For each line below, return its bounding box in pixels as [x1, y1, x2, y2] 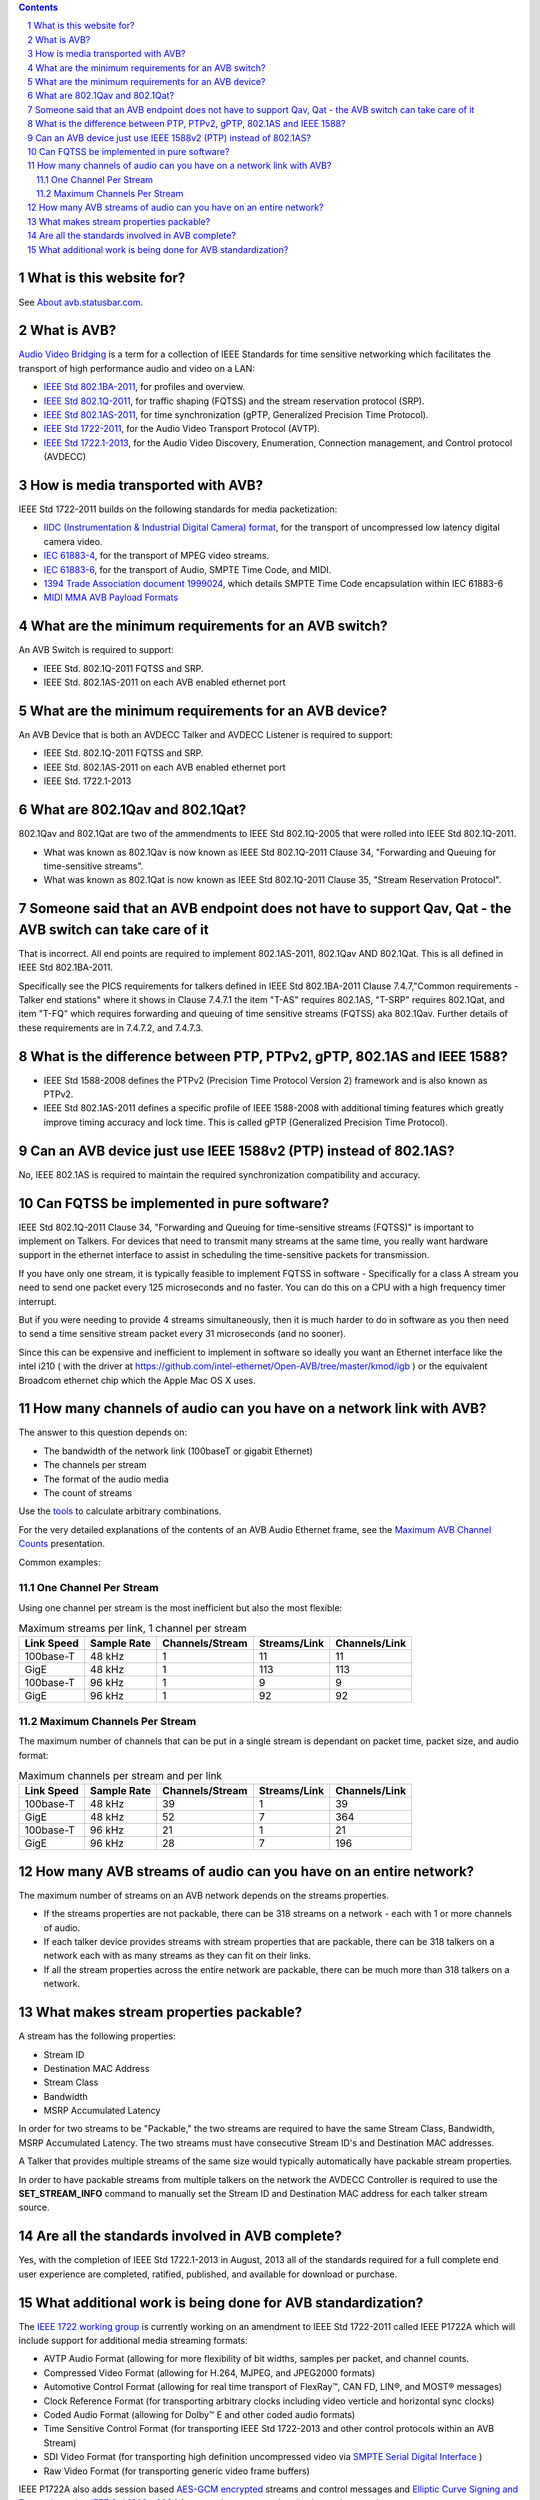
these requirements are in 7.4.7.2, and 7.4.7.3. [18, 1021, 204, 1034]
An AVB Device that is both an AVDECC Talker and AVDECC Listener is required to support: [18, 729, 394, 741]
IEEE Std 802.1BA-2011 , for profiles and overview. [43, 381, 245, 393]
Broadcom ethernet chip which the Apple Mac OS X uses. [18, 1374, 256, 1386]
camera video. [43, 535, 103, 547]
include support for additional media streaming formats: [18, 2335, 249, 2347]
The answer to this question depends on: [18, 1426, 188, 1439]
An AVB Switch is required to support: [18, 644, 174, 656]
